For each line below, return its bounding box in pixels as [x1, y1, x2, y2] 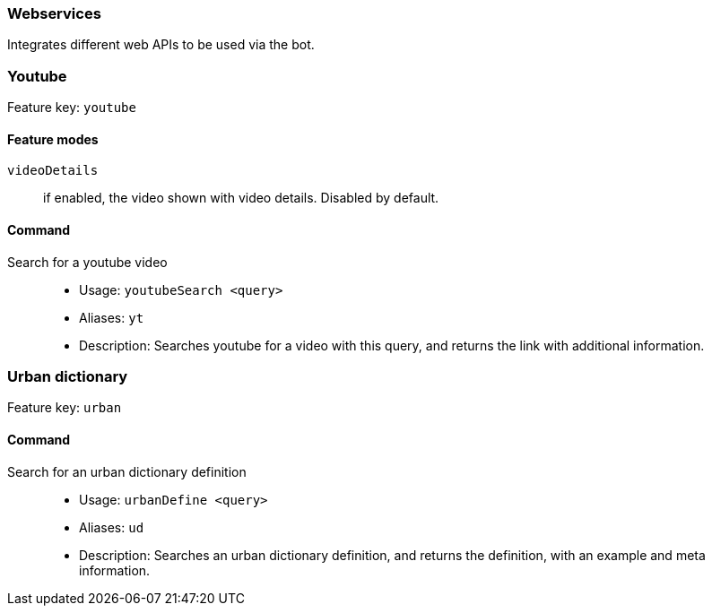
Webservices [7, 4, 101, 22]
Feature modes [7, 131, 99, 147]
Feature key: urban [7, 400, 122, 416]
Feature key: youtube [7, 99, 136, 116]
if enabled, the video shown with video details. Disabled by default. [43, 190, 439, 206]
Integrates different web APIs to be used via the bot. [7, 37, 315, 53]
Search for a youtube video [7, 254, 168, 270]
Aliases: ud [79, 519, 144, 535]
